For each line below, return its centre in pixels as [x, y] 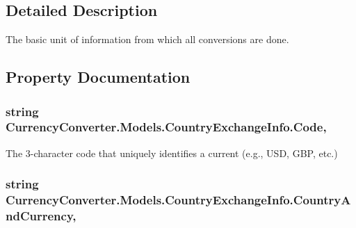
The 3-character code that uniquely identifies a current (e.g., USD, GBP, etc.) [172, 153]
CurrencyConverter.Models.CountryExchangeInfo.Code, [166, 127]
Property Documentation [98, 77]
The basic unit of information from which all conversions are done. [147, 39]
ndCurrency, [41, 216]
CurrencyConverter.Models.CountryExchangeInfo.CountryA [178, 200]
